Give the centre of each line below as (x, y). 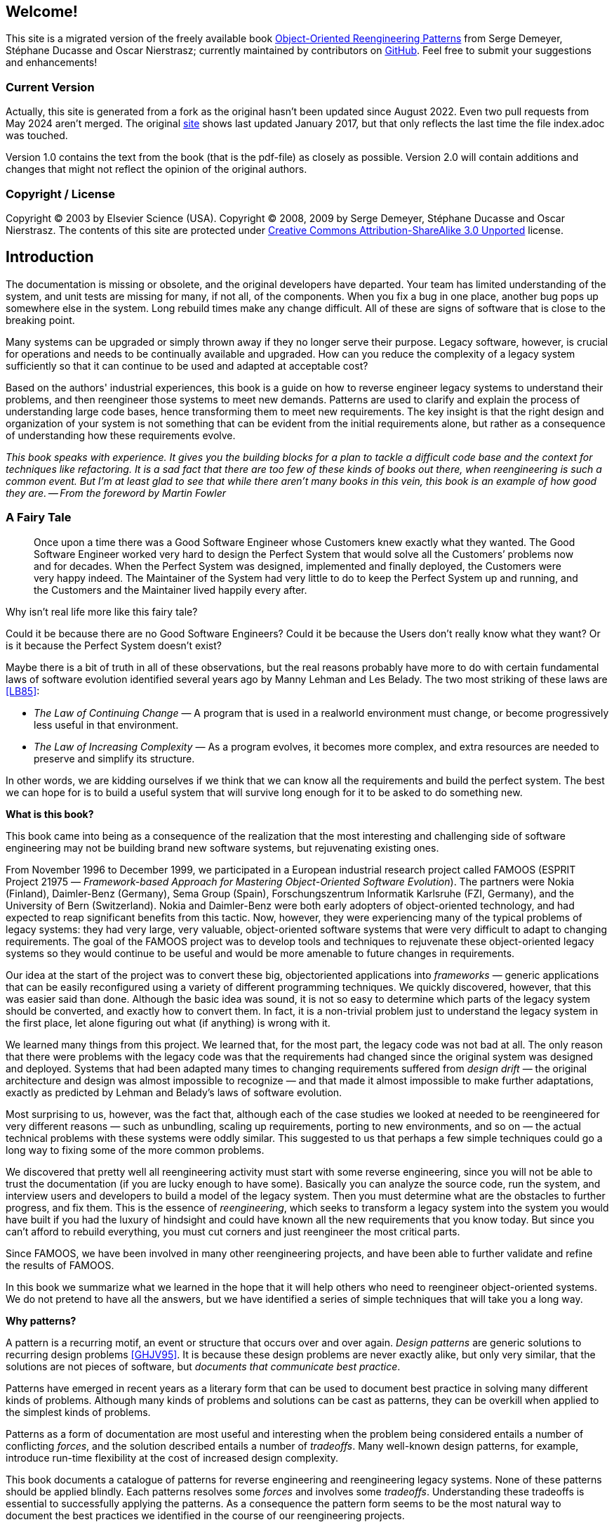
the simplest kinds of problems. (78, 1412)
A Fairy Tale (39, 518)
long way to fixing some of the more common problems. (135, 1150)
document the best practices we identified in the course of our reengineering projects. (205, 1515)
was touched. (37, 136)
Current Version (50, 87)
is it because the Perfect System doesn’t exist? (114, 645)
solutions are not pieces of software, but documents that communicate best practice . (203, 1366)
